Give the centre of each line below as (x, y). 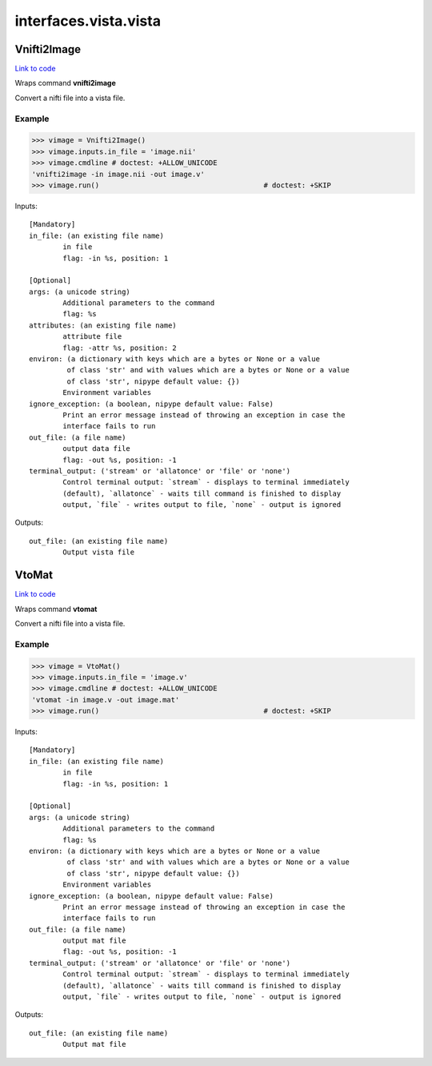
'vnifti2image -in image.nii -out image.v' (118, 174)
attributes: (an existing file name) (103, 325)
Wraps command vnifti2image (65, 83)
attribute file (92, 337)
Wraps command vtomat (56, 609)
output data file (97, 449)
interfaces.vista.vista (88, 21)
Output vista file (99, 552)
